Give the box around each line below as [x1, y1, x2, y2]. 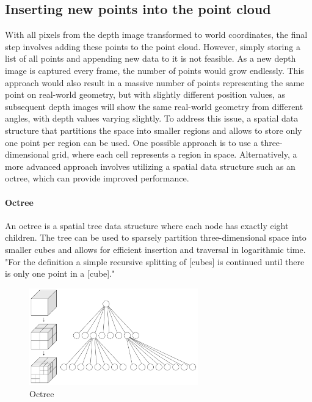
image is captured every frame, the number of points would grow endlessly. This [5, 64, 304, 76]
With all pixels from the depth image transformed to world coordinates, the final [5, 28, 308, 41]
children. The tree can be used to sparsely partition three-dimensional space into [5, 231, 307, 244]
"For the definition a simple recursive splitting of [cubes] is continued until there [5, 255, 305, 268]
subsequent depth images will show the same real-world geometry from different [5, 100, 303, 112]
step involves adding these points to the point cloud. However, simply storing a [5, 40, 300, 53]
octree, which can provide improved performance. [5, 172, 189, 185]
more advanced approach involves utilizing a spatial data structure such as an [5, 159, 296, 172]
